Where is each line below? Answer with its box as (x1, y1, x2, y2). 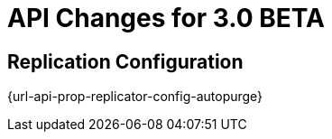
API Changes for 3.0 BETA (7, 3, 325, 33)
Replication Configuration (7, 50, 244, 73)
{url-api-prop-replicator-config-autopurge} (7, 88, 263, 105)
